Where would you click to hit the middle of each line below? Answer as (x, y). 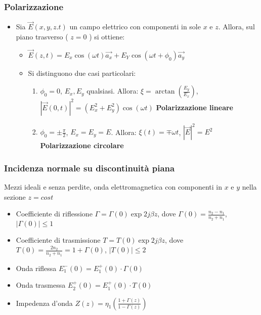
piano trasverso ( (42, 37)
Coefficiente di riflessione (54, 214)
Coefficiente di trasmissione (58, 239)
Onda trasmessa (41, 285)
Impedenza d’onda (44, 303)
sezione (15, 196)
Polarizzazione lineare (194, 107)
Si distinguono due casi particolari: (82, 73)
